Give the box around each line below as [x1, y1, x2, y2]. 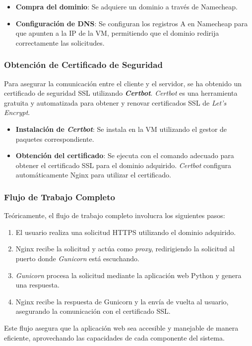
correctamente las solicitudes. [15, 37, 105, 48]
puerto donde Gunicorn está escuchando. [15, 253, 139, 263]
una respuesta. [15, 280, 60, 290]
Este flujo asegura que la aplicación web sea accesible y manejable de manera [4, 322, 239, 333]
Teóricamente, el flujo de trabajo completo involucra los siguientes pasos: [4, 210, 225, 221]
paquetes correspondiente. [15, 133, 94, 144]
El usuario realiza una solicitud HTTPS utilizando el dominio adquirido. [15, 227, 236, 237]
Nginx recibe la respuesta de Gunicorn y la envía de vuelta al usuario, [15, 296, 229, 306]
